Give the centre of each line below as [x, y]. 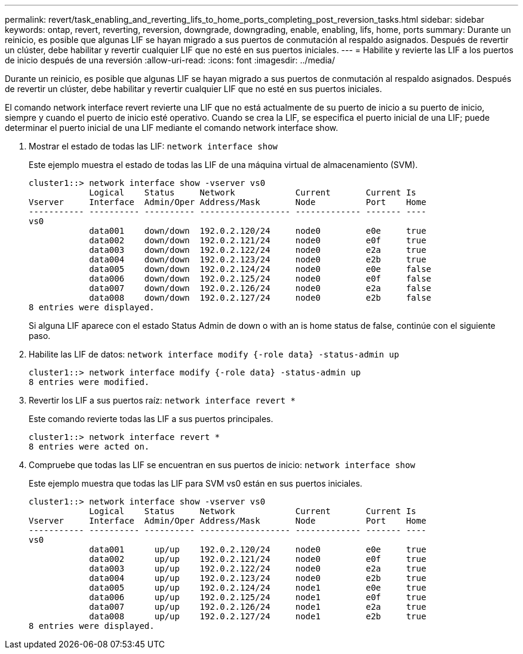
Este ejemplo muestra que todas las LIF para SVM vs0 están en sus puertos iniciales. [196, 483]
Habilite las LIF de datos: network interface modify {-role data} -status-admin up [214, 354]
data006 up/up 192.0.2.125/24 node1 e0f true [258, 597]
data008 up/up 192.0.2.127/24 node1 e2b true [258, 616]
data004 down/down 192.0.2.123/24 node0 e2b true [258, 259]
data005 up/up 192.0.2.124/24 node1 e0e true [258, 588]
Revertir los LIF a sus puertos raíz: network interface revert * [162, 400]
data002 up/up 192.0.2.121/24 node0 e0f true [258, 559]
